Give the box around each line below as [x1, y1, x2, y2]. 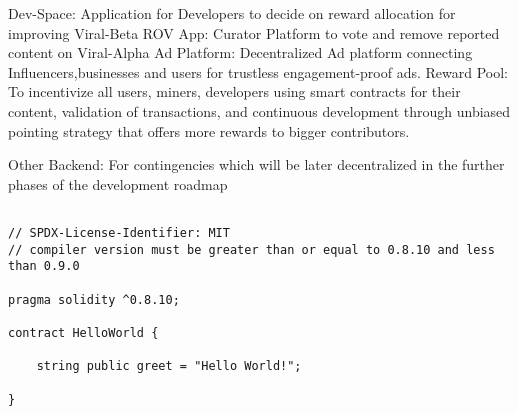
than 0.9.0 [8, 259, 80, 274]
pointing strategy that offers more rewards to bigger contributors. [8, 120, 410, 141]
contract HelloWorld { [8, 325, 159, 340]
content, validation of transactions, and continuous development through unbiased [8, 100, 511, 121]
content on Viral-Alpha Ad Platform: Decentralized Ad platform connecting [8, 42, 473, 63]
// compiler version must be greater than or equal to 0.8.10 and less [8, 242, 495, 257]
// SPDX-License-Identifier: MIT [8, 226, 230, 240]
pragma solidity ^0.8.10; [8, 292, 180, 307]
